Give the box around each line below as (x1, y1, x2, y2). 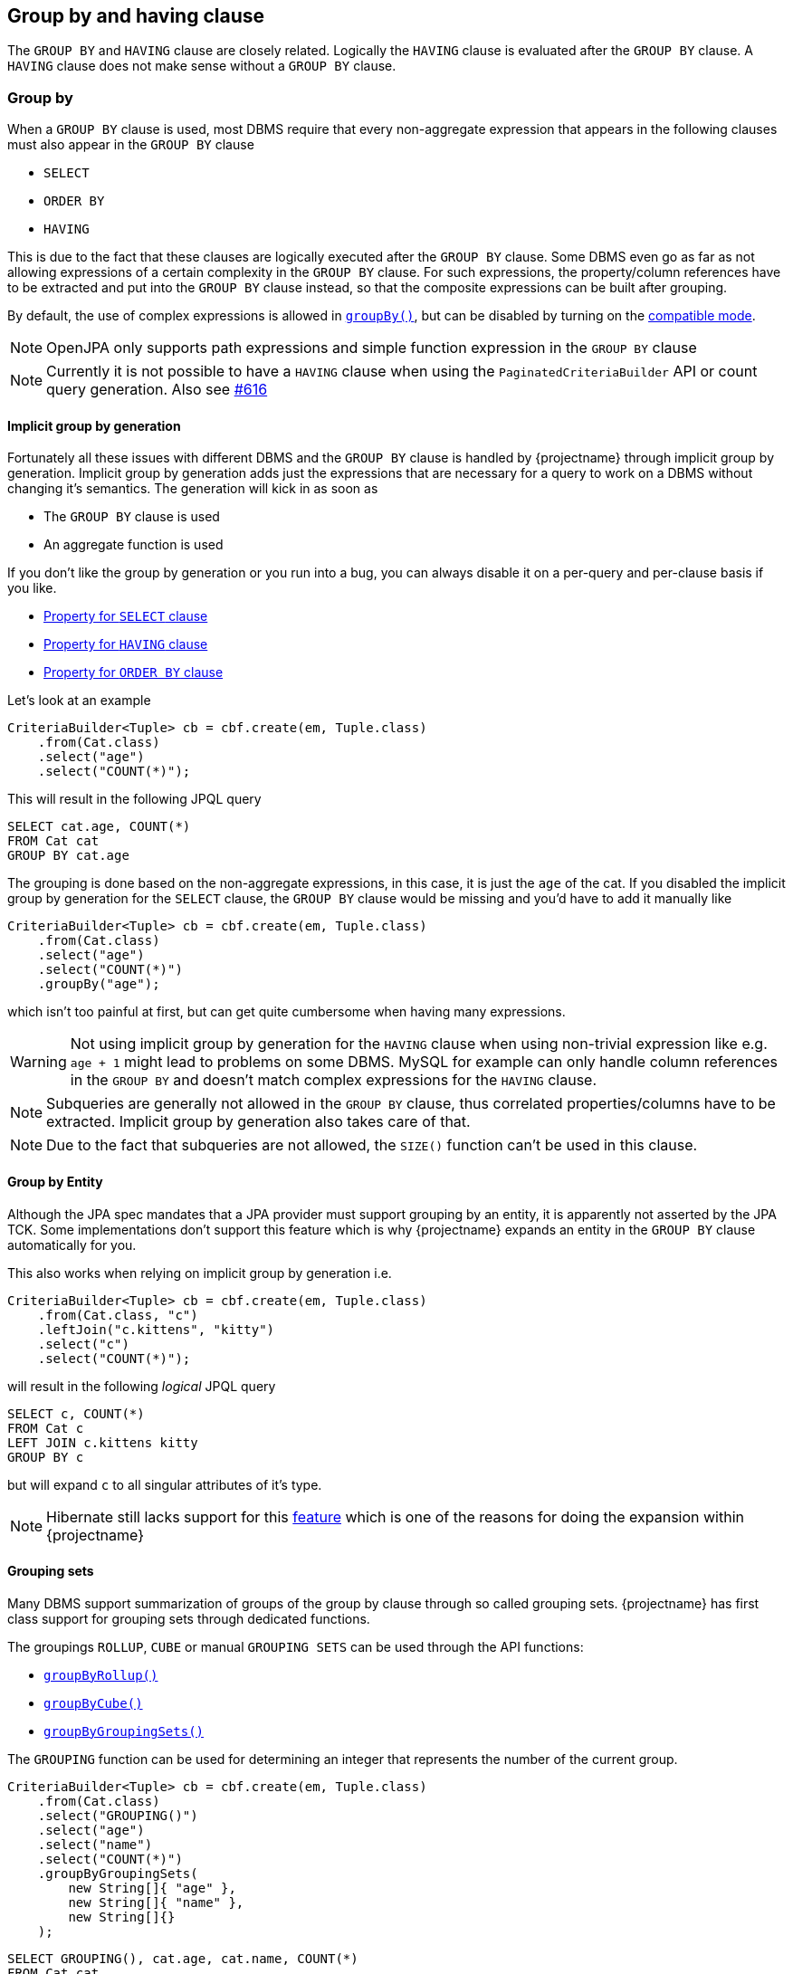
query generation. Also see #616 (46, 380, 268, 399)
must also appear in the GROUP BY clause (7, 137, 254, 153)
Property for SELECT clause (43, 608, 208, 625)
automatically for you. (7, 1236, 137, 1253)
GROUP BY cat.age (7, 848, 129, 863)
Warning (10, 1053, 67, 1072)
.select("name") (37, 1836, 153, 1852)
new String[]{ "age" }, (68, 1880, 236, 1895)
